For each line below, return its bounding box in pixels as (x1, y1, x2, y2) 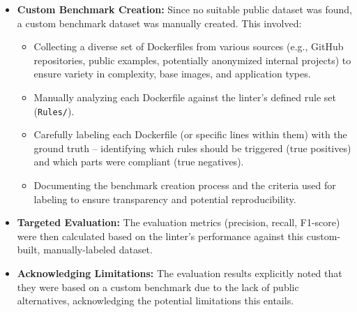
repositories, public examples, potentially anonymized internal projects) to (33, 52, 351, 67)
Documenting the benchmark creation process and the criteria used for (33, 178, 336, 192)
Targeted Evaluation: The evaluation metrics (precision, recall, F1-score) (17, 215, 340, 230)
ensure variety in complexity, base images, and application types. (33, 66, 311, 81)
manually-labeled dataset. (43, 242, 153, 257)
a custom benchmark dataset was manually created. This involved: (17, 15, 302, 30)
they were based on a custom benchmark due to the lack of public (17, 279, 299, 294)
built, (17, 242, 40, 257)
